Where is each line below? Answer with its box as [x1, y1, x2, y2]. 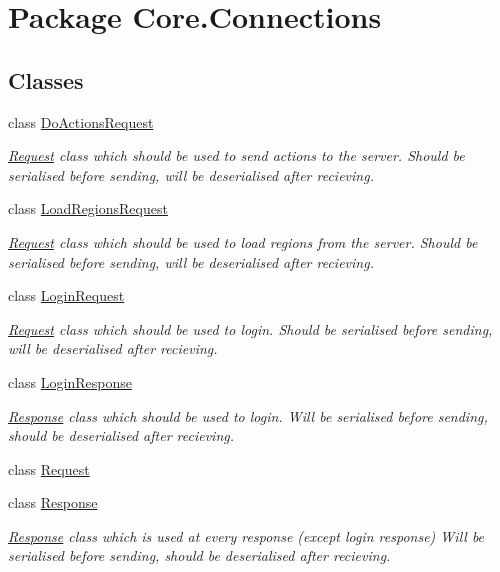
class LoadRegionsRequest [8, 198, 168, 219]
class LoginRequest [8, 285, 125, 306]
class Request [8, 458, 90, 479]
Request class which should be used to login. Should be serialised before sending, [8, 318, 493, 339]
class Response [8, 492, 98, 513]
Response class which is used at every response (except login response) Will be [8, 525, 485, 546]
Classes [8, 64, 84, 95]
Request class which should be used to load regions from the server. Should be [8, 231, 478, 252]
